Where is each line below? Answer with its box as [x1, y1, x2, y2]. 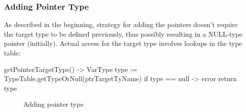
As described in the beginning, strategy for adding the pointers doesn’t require [4, 19, 238, 29]
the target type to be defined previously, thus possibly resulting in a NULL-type [4, 28, 243, 39]
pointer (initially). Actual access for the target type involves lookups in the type [4, 38, 242, 48]
